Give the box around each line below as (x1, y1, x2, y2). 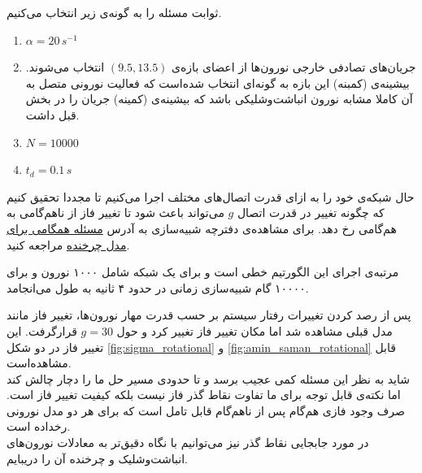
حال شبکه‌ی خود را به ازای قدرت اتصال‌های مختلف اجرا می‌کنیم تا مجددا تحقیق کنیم (7, 188, 415, 205)
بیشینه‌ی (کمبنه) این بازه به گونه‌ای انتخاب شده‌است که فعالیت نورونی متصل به (25, 74, 410, 91)
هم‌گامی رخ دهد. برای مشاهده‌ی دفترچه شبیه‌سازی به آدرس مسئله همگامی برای (7, 219, 397, 236)
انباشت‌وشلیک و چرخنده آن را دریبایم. (7, 449, 188, 466)
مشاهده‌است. (7, 354, 72, 371)
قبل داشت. (25, 106, 80, 123)
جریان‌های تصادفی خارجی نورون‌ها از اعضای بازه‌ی (172, 59, 416, 76)
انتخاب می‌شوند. (25, 59, 105, 76)
